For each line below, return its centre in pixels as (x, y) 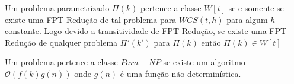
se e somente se (256, 8)
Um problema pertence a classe (61, 62)
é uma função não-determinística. (180, 73)
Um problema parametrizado (57, 8)
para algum (247, 19)
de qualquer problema (78, 42)
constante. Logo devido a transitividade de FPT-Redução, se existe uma (136, 31)
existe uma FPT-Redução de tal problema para (91, 19)
